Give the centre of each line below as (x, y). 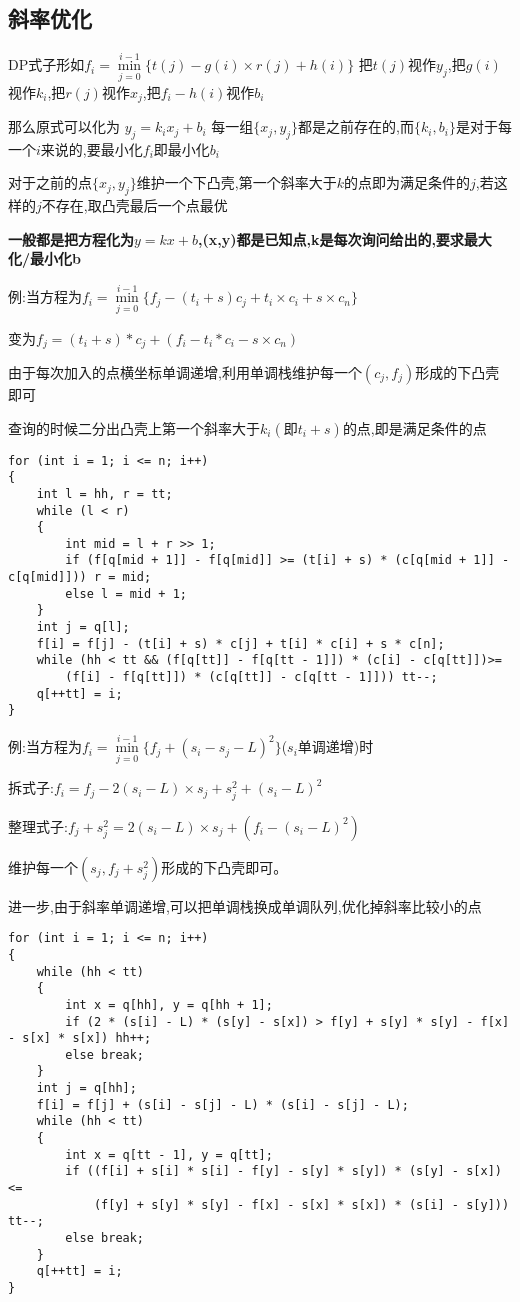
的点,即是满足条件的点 (414, 427)
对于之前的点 (50, 182)
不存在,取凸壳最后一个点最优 (134, 205)
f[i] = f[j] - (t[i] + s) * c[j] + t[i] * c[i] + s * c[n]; (240, 643)
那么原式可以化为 (64, 126)
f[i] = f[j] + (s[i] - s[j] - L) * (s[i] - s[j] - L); (222, 1104)
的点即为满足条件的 (406, 182)
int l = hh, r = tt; (104, 493)
